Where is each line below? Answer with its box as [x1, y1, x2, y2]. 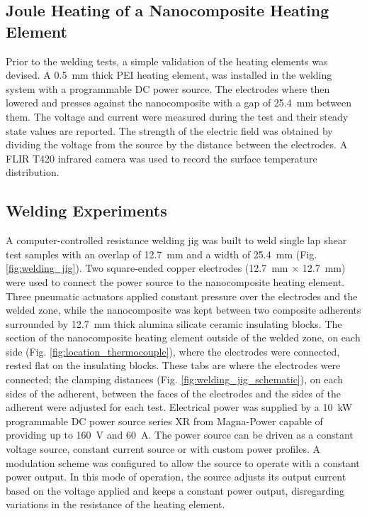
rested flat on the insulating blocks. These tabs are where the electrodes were [6, 358, 341, 373]
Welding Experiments [6, 199, 167, 221]
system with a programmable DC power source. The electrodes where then [6, 81, 330, 96]
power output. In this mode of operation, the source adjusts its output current [6, 469, 346, 484]
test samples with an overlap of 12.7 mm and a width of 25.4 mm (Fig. [6, 246, 317, 261]
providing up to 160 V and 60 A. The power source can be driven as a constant [6, 427, 354, 442]
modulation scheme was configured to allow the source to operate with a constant [6, 455, 360, 470]
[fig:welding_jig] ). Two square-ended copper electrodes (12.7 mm [6, 260, 288, 275]
